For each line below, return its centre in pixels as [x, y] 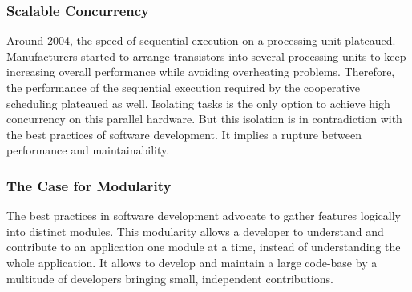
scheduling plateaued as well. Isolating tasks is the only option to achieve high [198, 103]
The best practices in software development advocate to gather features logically [204, 216]
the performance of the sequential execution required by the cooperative [183, 87]
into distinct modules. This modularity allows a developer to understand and [195, 231]
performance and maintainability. [88, 150]
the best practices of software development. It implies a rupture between [184, 134]
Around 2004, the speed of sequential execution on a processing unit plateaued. [201, 40]
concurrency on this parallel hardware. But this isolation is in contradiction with [204, 119]
